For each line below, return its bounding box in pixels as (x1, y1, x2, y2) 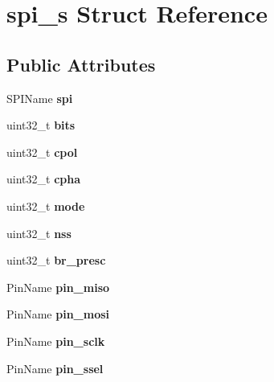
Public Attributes (6, 51, 156, 76)
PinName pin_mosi (6, 306, 110, 322)
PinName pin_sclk (6, 332, 105, 349)
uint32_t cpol (6, 143, 78, 160)
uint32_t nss (6, 224, 72, 241)
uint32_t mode (6, 197, 85, 214)
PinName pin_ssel (6, 359, 104, 376)
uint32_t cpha (6, 170, 80, 187)
